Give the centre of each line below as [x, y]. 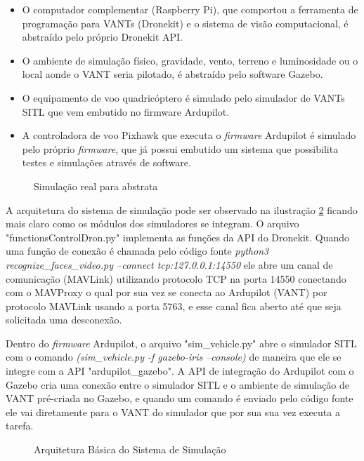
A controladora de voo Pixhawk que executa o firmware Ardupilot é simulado [189, 135]
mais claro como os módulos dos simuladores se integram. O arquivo [152, 223]
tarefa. [20, 426]
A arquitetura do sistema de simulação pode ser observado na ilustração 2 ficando [182, 209]
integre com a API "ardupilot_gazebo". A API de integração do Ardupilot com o [180, 371]
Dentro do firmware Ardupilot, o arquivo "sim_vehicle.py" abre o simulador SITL [181, 343]
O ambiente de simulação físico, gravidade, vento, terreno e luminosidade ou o [190, 60]
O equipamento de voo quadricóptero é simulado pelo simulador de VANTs [183, 97]
